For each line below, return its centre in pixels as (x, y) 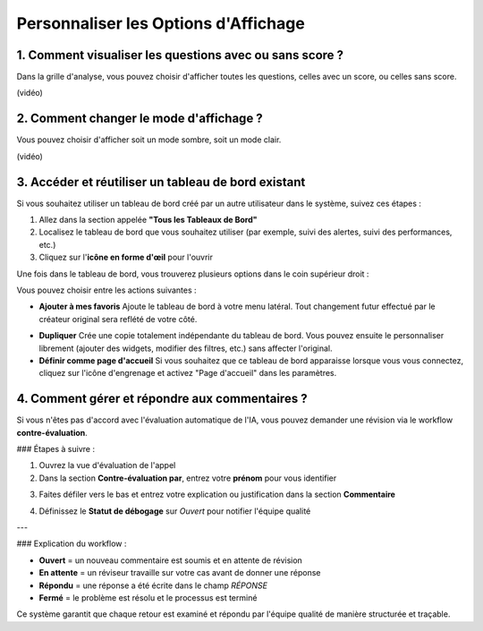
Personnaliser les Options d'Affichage (161, 23)
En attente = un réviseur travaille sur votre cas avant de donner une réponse (180, 573)
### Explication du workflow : (72, 544)
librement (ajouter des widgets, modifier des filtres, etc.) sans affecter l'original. (186, 348)
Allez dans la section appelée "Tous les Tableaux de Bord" (148, 220)
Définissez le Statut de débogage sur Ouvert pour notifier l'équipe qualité (175, 511)
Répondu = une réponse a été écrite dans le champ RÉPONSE (153, 585)
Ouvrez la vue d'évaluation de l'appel (107, 465)
